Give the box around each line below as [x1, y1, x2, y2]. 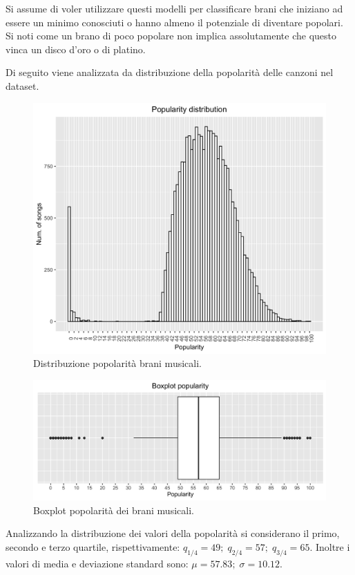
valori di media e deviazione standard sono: [6, 556, 189, 570]
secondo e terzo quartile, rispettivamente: [6, 539, 180, 554]
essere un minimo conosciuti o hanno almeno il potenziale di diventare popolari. [6, 15, 343, 29]
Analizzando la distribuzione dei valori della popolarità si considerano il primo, [6, 526, 340, 540]
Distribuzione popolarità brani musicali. [33, 356, 202, 370]
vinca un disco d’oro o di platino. [6, 41, 146, 56]
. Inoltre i [309, 539, 350, 554]
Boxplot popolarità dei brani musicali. [33, 502, 194, 517]
